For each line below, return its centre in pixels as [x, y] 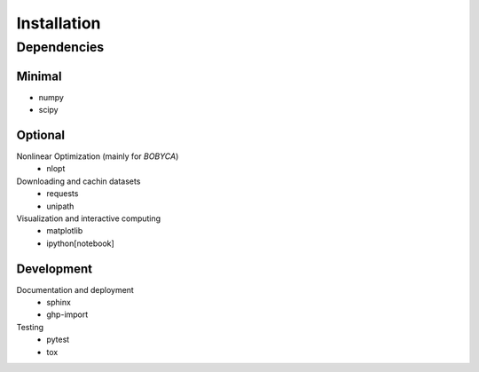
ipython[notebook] [80, 243]
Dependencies [60, 47]
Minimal [39, 76]
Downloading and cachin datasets [79, 181]
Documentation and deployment [75, 289]
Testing [30, 327]
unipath [60, 206]
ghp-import [67, 314]
